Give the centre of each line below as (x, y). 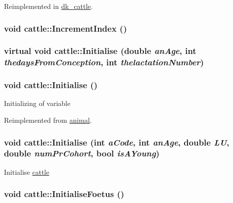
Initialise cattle (27, 172)
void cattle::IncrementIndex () (66, 28)
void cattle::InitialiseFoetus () (64, 194)
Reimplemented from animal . (48, 120)
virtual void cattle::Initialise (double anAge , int (100, 51)
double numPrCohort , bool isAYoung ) (82, 153)
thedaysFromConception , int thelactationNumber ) (104, 62)
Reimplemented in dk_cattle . (48, 6)
